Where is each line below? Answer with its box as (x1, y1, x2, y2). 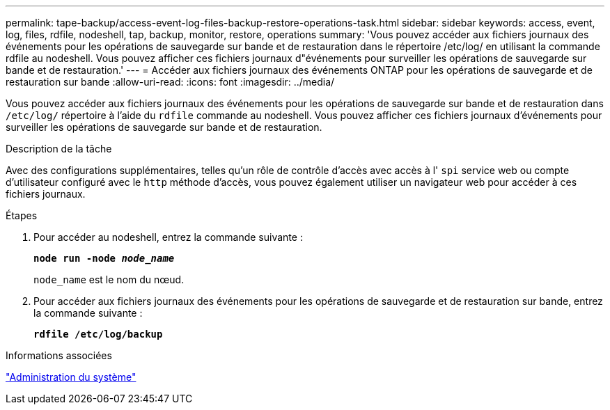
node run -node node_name (33, 253, 175, 264)
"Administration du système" (6, 371, 136, 383)
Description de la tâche (6, 143, 112, 155)
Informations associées (6, 349, 112, 361)
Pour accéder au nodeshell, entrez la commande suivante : (33, 231, 303, 243)
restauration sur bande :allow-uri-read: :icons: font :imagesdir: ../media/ (6, 76, 335, 88)
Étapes (6, 210, 38, 221)
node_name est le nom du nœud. (33, 274, 185, 285)
